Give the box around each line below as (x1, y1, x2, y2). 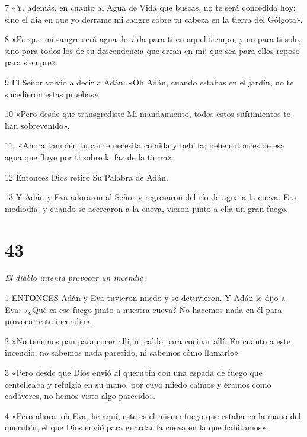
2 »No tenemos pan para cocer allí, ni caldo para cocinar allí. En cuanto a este (5, 334, 290, 347)
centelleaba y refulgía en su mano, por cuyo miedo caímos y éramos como (5, 378, 271, 390)
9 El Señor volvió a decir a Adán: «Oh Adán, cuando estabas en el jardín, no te (5, 75, 294, 88)
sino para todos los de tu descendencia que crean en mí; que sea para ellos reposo (5, 44, 300, 56)
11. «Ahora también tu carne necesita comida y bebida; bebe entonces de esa (5, 139, 284, 151)
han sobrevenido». (5, 119, 70, 131)
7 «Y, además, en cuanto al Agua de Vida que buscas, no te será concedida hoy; (5, 1, 296, 13)
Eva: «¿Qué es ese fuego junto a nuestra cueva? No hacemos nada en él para (5, 303, 282, 315)
